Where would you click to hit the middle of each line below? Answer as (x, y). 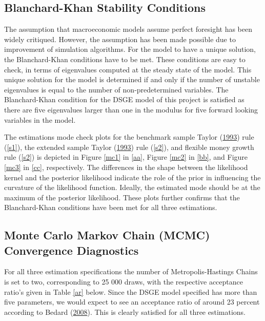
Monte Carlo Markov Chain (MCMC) (107, 235)
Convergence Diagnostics (72, 250)
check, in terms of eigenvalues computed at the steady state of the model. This (128, 69)
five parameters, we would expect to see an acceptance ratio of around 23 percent (132, 302)
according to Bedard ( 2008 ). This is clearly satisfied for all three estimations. (125, 311)
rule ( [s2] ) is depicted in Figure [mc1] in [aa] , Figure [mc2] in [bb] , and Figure (126, 157)
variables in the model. (40, 119)
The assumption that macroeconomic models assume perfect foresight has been (128, 29)
